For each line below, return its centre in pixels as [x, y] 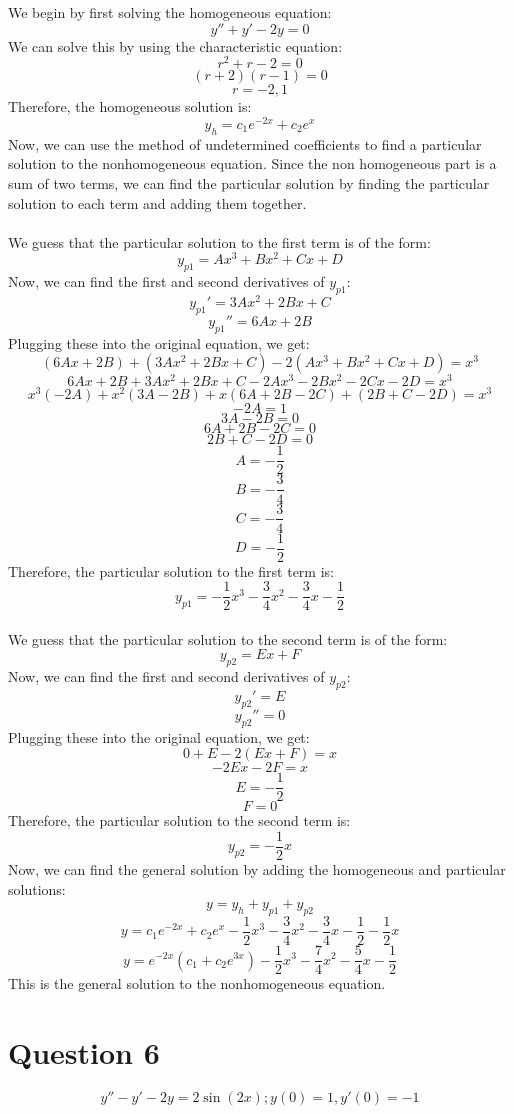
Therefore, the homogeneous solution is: [130, 106]
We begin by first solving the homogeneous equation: [170, 12]
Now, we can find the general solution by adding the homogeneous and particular [257, 868]
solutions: [37, 888]
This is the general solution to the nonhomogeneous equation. [197, 983]
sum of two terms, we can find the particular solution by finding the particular [249, 182]
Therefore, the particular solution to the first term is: [171, 570]
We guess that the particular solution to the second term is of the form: [228, 638]
